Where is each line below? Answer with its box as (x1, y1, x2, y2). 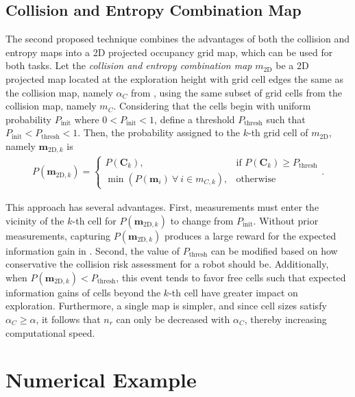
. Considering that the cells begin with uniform (113, 99, 311, 113)
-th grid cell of (247, 125, 308, 140)
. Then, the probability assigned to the (77, 125, 241, 140)
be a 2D (276, 58, 309, 73)
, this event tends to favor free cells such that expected (116, 270, 346, 284)
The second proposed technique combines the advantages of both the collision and (5, 31, 350, 46)
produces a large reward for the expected (164, 228, 336, 242)
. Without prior (253, 213, 319, 227)
